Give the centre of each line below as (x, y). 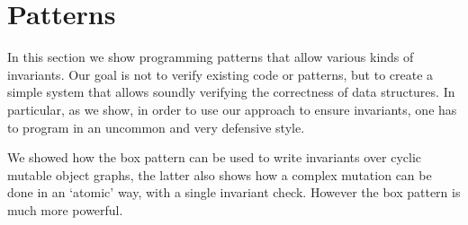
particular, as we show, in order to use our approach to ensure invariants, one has (232, 109)
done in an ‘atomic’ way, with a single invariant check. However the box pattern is (234, 192)
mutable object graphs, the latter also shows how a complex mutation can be (220, 174)
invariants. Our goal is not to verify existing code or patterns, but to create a (220, 74)
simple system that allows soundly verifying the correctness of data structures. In (231, 92)
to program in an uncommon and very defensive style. (156, 127)
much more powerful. (65, 209)
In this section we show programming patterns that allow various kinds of (211, 57)
